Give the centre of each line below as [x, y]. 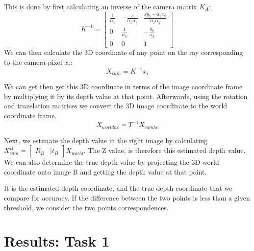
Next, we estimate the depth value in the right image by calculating [106, 140]
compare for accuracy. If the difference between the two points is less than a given [127, 198]
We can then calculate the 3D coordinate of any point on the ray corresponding [124, 52]
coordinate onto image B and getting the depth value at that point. [105, 171]
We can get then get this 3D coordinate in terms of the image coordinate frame [123, 87]
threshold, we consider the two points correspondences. [86, 207]
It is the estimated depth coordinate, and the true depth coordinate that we [118, 188]
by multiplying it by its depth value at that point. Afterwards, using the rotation [126, 96]
